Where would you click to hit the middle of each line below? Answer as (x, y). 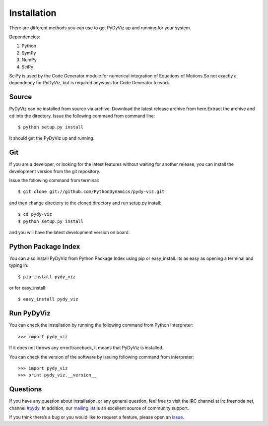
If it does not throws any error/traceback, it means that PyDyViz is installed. (86, 348)
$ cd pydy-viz (35, 214)
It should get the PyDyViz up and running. (52, 138)
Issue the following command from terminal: (54, 181)
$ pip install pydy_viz (47, 277)
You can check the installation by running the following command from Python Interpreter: (101, 325)
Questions (26, 389)
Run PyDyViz (30, 313)
